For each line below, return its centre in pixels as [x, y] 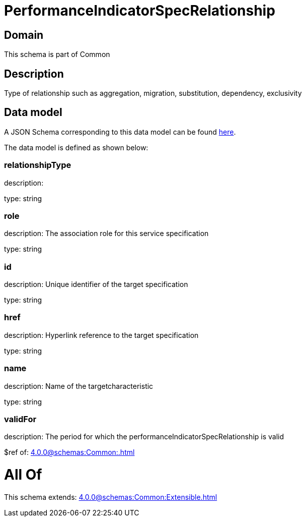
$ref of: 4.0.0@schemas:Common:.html [69, 452]
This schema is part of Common [57, 54]
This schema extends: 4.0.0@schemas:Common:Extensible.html [111, 497]
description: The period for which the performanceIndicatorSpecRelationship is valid [144, 437]
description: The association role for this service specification [106, 234]
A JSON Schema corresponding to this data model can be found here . [120, 132]
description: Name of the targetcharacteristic [79, 386]
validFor [20, 419]
